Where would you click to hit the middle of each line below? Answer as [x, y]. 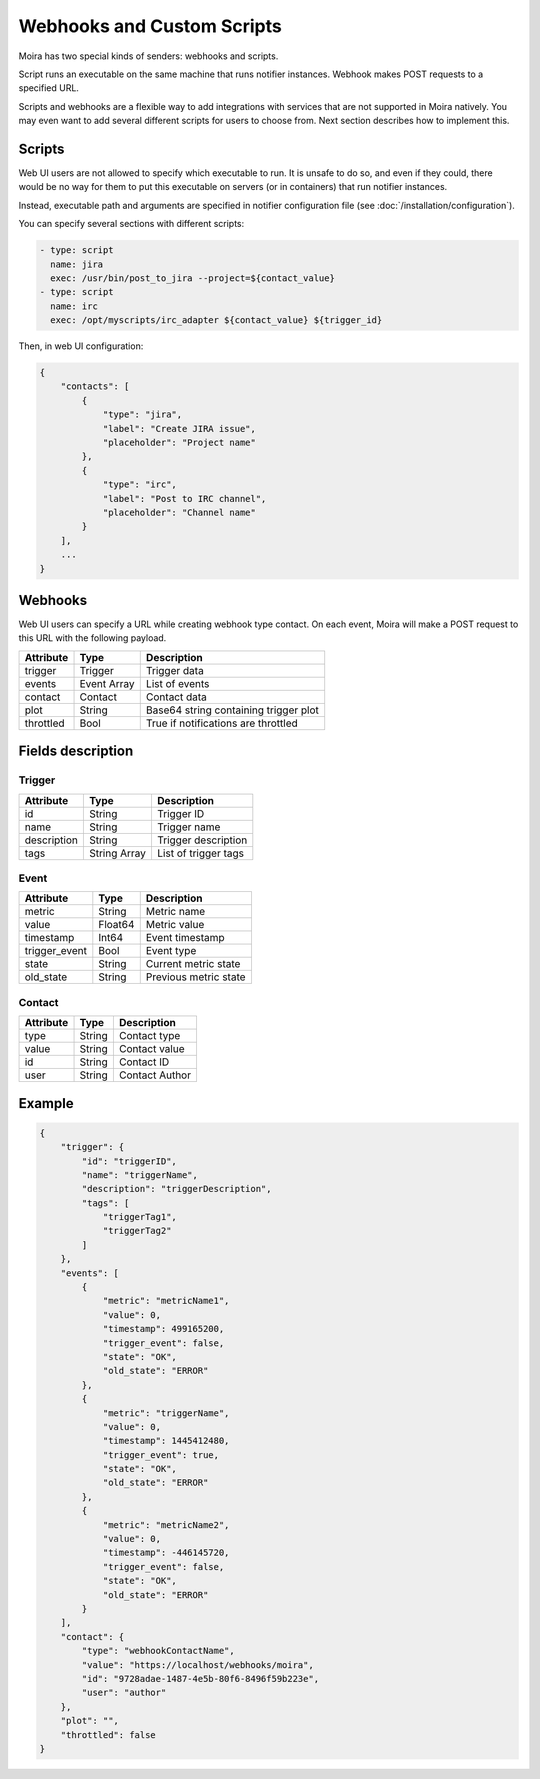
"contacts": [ [95, 386]
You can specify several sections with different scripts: [131, 224]
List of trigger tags [200, 853]
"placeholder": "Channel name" [179, 512]
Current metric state [193, 964]
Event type [171, 951]
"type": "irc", [139, 484]
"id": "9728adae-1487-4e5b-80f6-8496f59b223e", [200, 1678]
